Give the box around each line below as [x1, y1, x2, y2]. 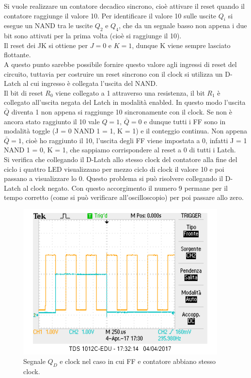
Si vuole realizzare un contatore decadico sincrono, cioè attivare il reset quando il [4, 1, 245, 11]
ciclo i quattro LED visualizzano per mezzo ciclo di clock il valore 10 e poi [4, 164, 224, 174]
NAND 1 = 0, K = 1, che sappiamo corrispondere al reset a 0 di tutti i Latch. [4, 145, 236, 155]
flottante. [4, 49, 31, 60]
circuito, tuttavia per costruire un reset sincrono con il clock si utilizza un [4, 68, 223, 79]
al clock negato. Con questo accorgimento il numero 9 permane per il [23, 182, 228, 193]
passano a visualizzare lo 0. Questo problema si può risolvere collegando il [4, 173, 223, 183]
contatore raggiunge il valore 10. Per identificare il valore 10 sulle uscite [4, 10, 217, 20]
